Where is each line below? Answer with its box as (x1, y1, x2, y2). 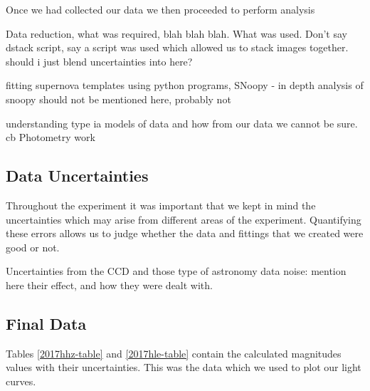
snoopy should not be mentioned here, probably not (6, 91, 231, 106)
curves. (6, 373, 36, 388)
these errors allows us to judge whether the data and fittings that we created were (6, 226, 364, 241)
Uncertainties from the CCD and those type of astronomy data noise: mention (6, 264, 347, 278)
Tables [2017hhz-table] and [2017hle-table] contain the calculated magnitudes (6, 345, 342, 360)
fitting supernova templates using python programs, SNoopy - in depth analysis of (6, 78, 364, 93)
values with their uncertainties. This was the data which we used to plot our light (6, 360, 361, 375)
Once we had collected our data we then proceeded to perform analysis (6, 2, 315, 16)
